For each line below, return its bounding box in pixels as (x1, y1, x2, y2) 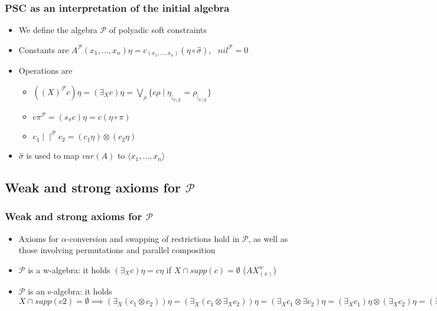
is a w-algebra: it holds (28, 263, 110, 276)
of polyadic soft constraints (109, 24, 207, 36)
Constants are (18, 43, 69, 55)
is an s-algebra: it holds (28, 284, 112, 297)
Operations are (18, 64, 73, 77)
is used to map (26, 149, 80, 162)
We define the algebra (18, 24, 97, 36)
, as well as (248, 232, 288, 244)
